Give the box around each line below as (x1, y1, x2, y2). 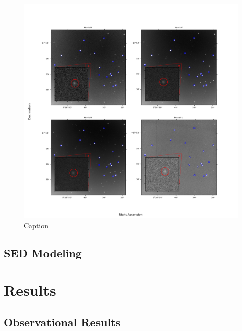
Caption (24, 220, 49, 230)
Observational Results (4, 314, 121, 329)
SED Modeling (4, 245, 82, 260)
